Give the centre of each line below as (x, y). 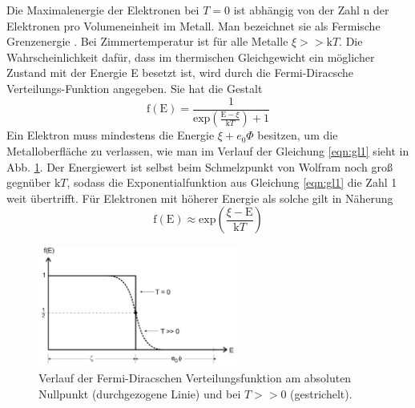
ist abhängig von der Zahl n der (311, 10)
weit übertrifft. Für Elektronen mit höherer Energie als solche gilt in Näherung (200, 198)
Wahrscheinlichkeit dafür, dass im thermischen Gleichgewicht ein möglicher (191, 57)
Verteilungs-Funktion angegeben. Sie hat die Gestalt (135, 88)
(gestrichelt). (321, 393)
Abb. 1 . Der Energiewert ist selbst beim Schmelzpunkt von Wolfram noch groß (199, 166)
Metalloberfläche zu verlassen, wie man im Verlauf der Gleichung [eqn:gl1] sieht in (208, 151)
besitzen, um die (298, 135)
